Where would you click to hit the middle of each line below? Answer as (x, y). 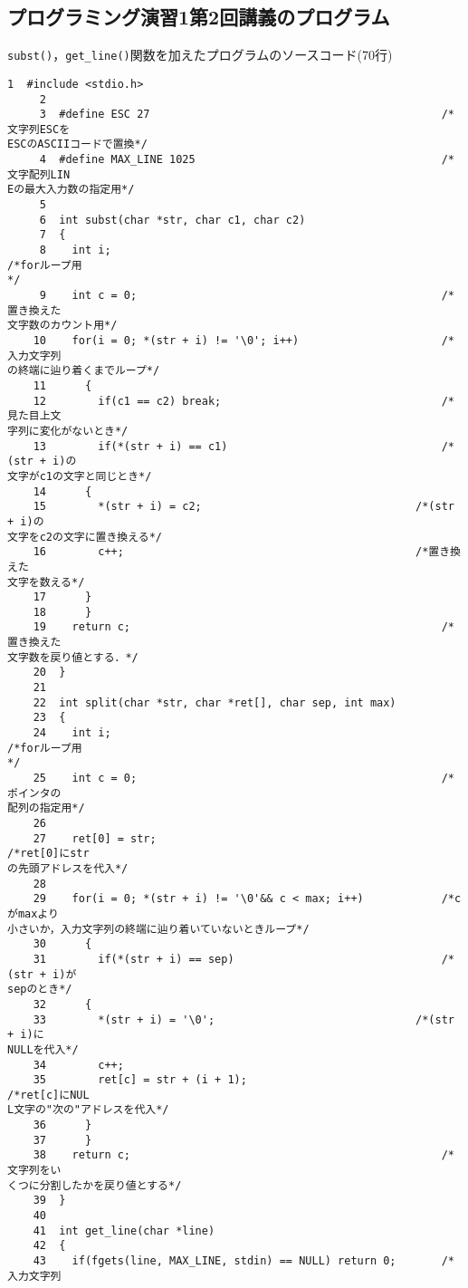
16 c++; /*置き (242, 552)
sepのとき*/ (40, 990)
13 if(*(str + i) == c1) (130, 446)
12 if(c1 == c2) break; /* (244, 401)
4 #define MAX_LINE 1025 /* (247, 160)
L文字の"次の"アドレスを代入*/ (88, 1110)
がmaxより (33, 913)
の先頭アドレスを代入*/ (68, 868)
